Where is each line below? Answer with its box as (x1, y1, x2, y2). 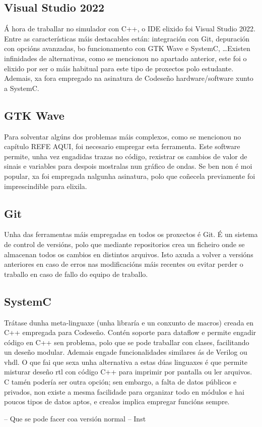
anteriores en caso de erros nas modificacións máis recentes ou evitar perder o (4, 259, 243, 269)
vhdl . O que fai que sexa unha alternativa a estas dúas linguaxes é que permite (4, 356, 248, 367)
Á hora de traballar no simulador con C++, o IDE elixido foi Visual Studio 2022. (4, 23, 255, 34)
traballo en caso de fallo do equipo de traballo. (4, 268, 148, 279)
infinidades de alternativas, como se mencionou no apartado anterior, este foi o (4, 53, 247, 63)
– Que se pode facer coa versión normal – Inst (4, 413, 146, 423)
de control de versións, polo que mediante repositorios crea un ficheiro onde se (4, 239, 245, 249)
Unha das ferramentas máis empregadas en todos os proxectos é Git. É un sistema (4, 229, 258, 240)
